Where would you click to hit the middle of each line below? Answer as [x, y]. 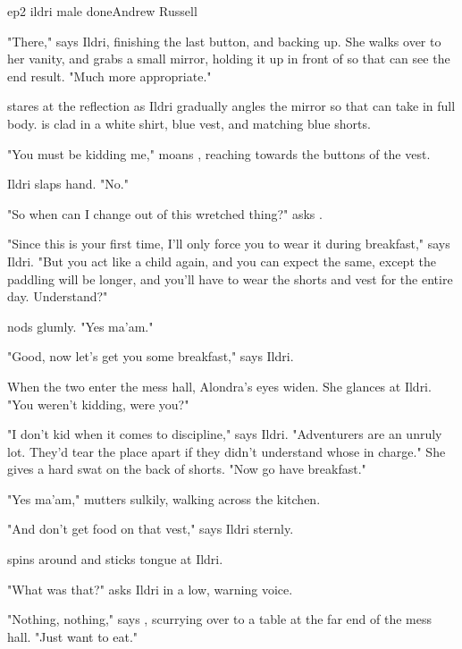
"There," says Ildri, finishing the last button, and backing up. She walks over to [224, 41]
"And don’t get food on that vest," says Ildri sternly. [151, 529]
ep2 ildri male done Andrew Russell [102, 11]
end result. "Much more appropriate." [109, 76]
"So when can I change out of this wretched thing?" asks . [165, 213]
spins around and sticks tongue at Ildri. [115, 559]
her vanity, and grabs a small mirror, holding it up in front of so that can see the [229, 59]
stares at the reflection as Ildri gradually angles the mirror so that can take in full [231, 106]
